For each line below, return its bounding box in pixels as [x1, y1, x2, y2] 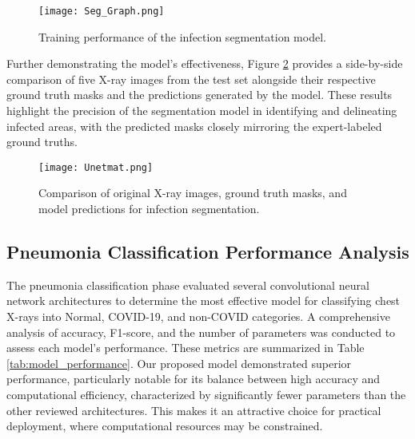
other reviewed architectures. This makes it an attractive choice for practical [6, 401, 381, 418]
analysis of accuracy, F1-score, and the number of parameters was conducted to [6, 323, 396, 340]
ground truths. [6, 133, 78, 150]
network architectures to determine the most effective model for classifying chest [6, 292, 401, 309]
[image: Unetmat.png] [38, 161, 154, 173]
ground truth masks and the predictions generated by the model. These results [6, 86, 393, 103]
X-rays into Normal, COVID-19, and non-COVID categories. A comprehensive [6, 308, 390, 325]
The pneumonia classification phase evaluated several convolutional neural [6, 276, 369, 293]
